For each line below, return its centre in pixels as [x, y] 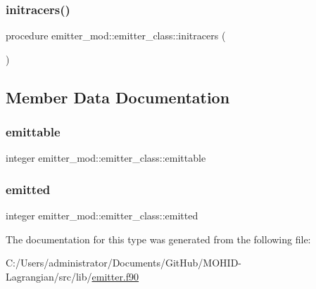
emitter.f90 [115, 276]
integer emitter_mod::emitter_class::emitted [102, 216]
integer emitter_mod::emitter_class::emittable [106, 158]
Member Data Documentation [118, 97]
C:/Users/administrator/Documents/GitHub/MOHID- [124, 263]
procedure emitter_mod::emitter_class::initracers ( [116, 36]
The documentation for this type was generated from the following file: [158, 239]
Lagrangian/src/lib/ [49, 276]
